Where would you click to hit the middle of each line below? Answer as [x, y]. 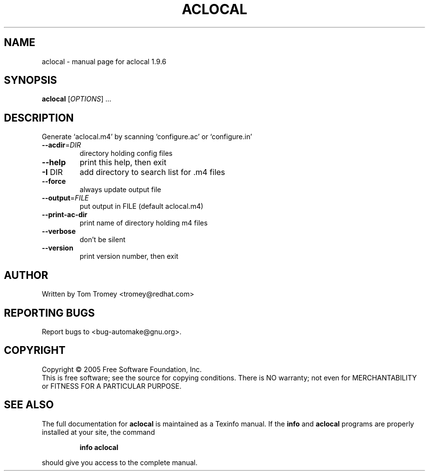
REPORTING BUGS [49, 313]
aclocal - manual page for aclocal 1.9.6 [104, 61]
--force [54, 181]
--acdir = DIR [61, 145]
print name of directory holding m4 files [143, 223]
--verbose [59, 231]
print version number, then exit [129, 256]
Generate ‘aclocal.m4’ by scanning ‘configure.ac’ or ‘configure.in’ [147, 137]
